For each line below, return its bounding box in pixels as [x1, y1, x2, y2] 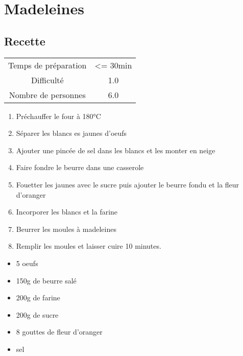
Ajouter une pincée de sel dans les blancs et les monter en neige [16, 145, 215, 155]
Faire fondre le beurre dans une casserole [16, 162, 144, 173]
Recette [4, 33, 45, 49]
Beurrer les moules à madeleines [16, 223, 116, 234]
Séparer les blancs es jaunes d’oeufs [16, 128, 127, 138]
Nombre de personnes [9, 88, 86, 101]
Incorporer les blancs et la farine [16, 206, 118, 217]
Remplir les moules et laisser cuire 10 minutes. [16, 241, 161, 251]
